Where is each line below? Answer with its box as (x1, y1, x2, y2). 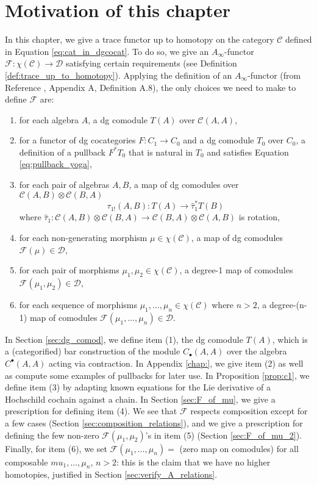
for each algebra (19, 113, 79, 126)
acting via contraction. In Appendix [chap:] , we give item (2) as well (49, 356, 304, 369)
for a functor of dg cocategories (19, 134, 136, 146)
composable (5, 455, 48, 468)
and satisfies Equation (207, 145, 289, 158)
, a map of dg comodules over (129, 178, 239, 191)
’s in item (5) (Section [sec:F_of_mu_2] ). (145, 428, 302, 441)
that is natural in (128, 145, 193, 158)
